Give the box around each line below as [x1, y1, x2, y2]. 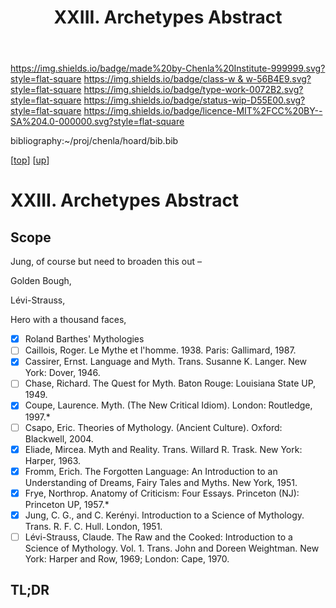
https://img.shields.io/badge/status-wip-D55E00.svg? [83, 94, 306, 106]
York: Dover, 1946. [24, 367, 101, 379]
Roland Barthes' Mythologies [24, 333, 145, 345]
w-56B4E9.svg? [245, 73, 312, 85]
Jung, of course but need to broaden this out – [10, 256, 203, 268]
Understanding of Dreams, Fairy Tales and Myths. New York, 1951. [24, 476, 298, 488]
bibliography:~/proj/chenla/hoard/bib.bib [10, 135, 179, 147]
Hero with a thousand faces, [10, 314, 127, 326]
